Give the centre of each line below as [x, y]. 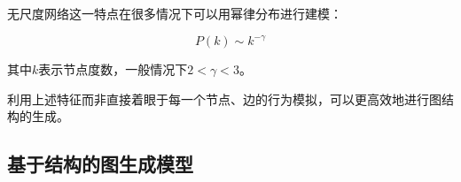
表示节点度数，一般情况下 [113, 69]
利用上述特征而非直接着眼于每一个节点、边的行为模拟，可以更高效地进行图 [224, 99]
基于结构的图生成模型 [100, 164]
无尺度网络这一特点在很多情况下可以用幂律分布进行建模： [175, 13]
